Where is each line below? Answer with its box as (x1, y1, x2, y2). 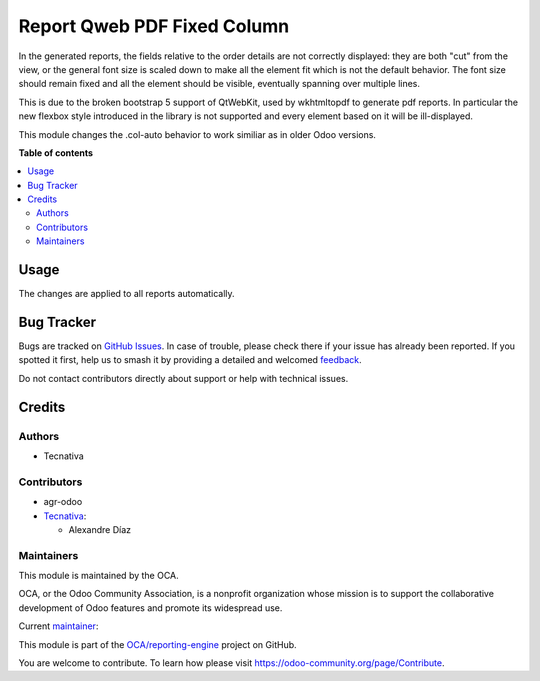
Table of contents (18, 146, 94, 159)
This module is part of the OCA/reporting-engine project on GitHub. (18, 638, 297, 650)
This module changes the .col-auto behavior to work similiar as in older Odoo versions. (18, 128, 377, 140)
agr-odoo (43, 496, 83, 508)
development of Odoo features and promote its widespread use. (18, 601, 283, 614)
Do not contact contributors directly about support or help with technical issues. (18, 372, 349, 384)
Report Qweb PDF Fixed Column (18, 15, 290, 37)
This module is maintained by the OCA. (18, 570, 179, 582)
